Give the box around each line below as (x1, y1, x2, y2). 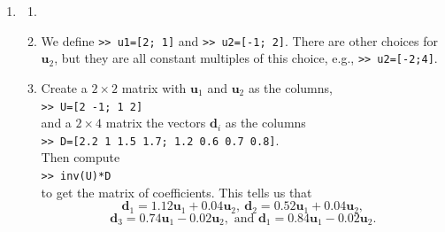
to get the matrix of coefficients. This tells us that (41, 182, 312, 201)
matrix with (121, 78, 187, 97)
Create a (41, 78, 88, 97)
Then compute (41, 148, 120, 166)
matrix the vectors (105, 113, 206, 132)
